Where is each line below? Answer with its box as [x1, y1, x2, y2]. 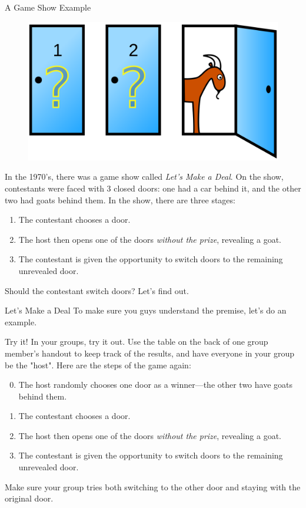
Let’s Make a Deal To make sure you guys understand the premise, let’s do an [5, 304, 287, 316]
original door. [5, 492, 54, 504]
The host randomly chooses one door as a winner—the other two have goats [18, 378, 293, 391]
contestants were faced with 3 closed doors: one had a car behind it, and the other [5, 182, 301, 194]
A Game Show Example [5, 1, 91, 13]
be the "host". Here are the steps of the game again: [5, 358, 191, 371]
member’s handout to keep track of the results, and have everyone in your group [5, 347, 295, 359]
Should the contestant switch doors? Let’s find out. [5, 284, 189, 296]
